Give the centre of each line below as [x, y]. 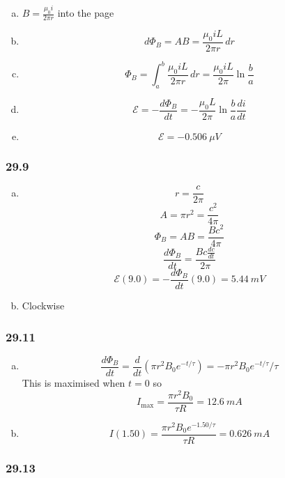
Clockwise [43, 306]
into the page [86, 13]
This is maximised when [74, 382]
